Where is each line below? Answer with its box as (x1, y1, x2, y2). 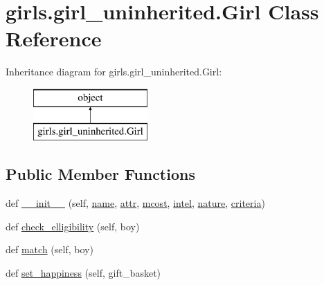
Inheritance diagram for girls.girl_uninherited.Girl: (6, 64, 222, 79)
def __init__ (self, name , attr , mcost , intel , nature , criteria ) (6, 196, 265, 210)
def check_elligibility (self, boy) (6, 219, 140, 233)
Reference (6, 24, 102, 53)
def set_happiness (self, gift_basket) (6, 266, 161, 280)
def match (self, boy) (6, 242, 93, 257)
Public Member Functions (6, 163, 195, 185)
